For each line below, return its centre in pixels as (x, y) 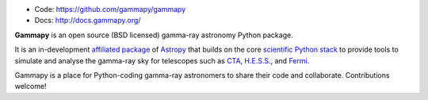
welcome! (31, 87)
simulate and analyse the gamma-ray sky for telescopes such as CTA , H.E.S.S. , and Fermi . (162, 60)
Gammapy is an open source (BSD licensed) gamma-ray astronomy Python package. (154, 35)
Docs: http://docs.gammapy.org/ (88, 21)
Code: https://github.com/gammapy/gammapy (110, 9)
